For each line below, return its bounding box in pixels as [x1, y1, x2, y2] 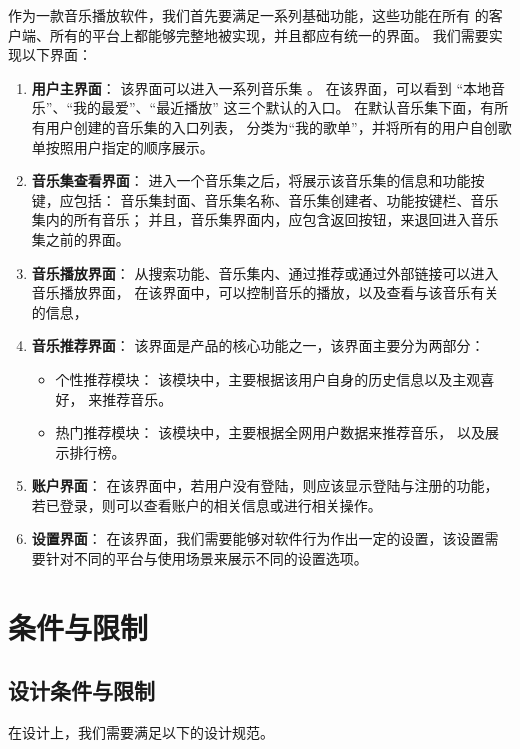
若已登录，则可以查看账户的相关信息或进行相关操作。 [31, 494, 382, 515]
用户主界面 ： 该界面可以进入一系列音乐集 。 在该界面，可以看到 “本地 [31, 77, 492, 98]
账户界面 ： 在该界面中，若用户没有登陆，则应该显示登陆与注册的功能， [31, 475, 499, 496]
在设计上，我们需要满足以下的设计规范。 [8, 722, 274, 743]
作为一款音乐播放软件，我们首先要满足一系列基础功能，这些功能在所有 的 [8, 5, 489, 25]
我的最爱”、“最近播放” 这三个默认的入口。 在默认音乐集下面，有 [73, 97, 495, 118]
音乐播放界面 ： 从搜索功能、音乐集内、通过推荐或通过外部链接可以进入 [31, 262, 499, 283]
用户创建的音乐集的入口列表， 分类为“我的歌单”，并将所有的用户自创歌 [45, 116, 512, 137]
